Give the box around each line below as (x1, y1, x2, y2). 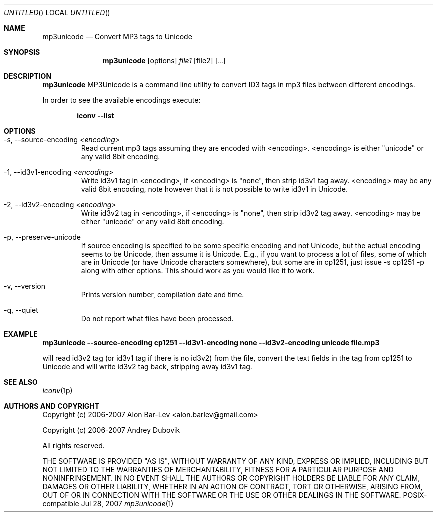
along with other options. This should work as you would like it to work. (81, 266, 315, 275)
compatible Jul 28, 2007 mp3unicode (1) (42, 499, 174, 508)
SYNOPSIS (4, 48, 40, 56)
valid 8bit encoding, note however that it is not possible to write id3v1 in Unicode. (81, 185, 348, 193)
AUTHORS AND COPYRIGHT (4, 402, 100, 410)
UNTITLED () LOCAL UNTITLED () (4, 8, 110, 17)
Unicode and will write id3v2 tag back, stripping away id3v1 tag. (42, 362, 252, 371)
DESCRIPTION (4, 72, 52, 80)
